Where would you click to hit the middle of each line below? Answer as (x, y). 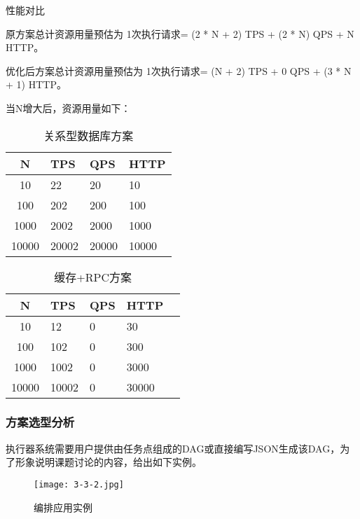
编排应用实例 (63, 507)
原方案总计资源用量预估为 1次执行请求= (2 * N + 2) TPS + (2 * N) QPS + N (180, 33)
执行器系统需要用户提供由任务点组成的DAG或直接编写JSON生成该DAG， (173, 448)
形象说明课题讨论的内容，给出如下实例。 (108, 462)
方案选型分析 (40, 422)
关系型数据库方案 (89, 135)
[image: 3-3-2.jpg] (79, 484)
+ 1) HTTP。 (36, 84)
